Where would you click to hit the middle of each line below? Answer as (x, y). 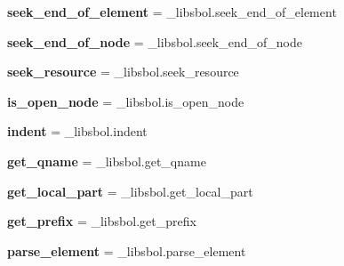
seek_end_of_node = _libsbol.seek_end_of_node (155, 41)
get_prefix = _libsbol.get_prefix (102, 221)
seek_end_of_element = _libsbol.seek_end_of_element (172, 12)
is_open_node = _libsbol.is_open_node (126, 101)
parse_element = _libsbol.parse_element (127, 250)
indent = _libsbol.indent (77, 131)
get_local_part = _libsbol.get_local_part (130, 191)
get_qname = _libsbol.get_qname (107, 161)
